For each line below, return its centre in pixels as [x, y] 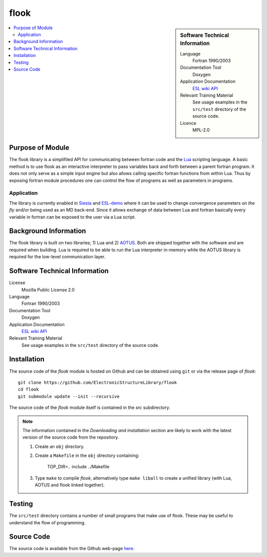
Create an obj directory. [60, 446]
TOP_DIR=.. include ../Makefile [78, 467]
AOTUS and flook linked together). [70, 485]
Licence [188, 123]
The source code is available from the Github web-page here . [72, 549]
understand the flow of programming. [47, 522]
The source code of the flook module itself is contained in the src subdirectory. [90, 408]
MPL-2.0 [201, 130]
